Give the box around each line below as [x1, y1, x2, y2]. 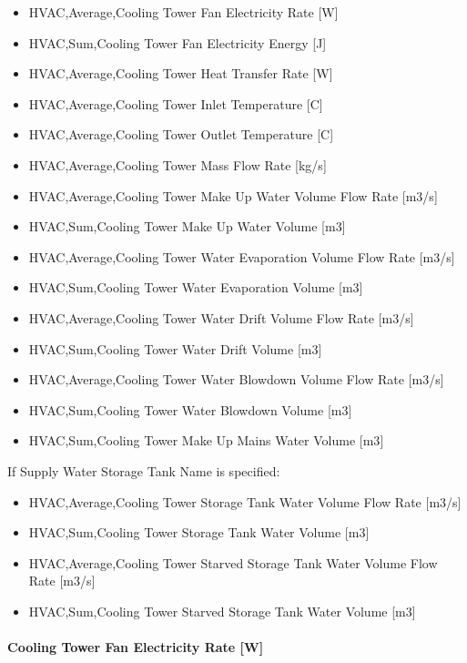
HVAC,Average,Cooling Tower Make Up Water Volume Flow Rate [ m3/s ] [28, 186, 438, 205]
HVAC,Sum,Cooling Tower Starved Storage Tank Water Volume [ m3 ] [28, 601, 416, 620]
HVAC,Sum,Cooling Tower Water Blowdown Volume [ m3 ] [28, 400, 352, 419]
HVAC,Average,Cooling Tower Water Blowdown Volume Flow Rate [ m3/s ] [28, 370, 444, 389]
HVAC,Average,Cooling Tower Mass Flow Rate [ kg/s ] [28, 155, 327, 174]
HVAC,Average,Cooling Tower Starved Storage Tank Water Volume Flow [28, 553, 438, 572]
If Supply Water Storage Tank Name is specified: [7, 461, 280, 480]
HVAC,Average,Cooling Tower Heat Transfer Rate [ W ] [28, 64, 333, 83]
